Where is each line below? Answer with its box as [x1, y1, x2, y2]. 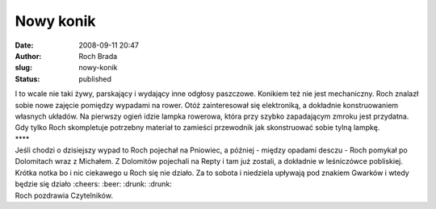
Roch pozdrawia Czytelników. [15, 190, 113, 200]
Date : [15, 40, 34, 50]
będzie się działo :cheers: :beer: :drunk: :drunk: [15, 179, 173, 189]
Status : [15, 73, 40, 84]
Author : [15, 51, 42, 61]
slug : [15, 63, 32, 73]
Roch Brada [78, 51, 118, 61]
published [78, 73, 112, 84]
